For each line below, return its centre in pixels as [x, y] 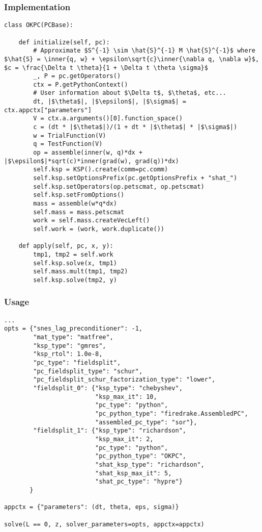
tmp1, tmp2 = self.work [73, 254]
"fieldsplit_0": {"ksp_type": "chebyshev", [108, 388]
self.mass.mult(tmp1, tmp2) [81, 272]
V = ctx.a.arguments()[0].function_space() [108, 119]
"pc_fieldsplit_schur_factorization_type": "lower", [124, 380]
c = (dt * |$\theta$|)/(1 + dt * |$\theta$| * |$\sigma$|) [135, 127]
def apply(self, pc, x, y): [66, 246]
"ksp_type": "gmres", [70, 346]
